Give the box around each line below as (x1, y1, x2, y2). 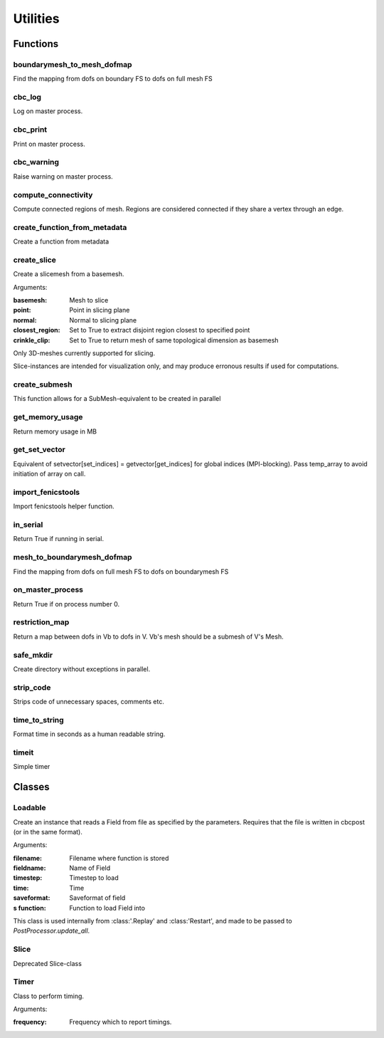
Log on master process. (13, 107, 83, 115)
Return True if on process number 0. (13, 599, 120, 608)
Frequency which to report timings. (69, 1018, 172, 1027)
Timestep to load (69, 874, 119, 882)
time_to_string (13, 715, 64, 725)
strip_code (13, 682, 51, 692)
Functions (13, 38, 59, 50)
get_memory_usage (13, 412, 83, 422)
